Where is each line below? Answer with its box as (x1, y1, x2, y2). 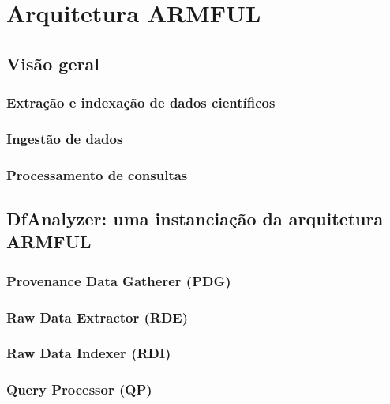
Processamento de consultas (6, 164, 188, 184)
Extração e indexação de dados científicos (6, 93, 276, 112)
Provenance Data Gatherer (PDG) (6, 270, 231, 290)
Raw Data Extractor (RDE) (6, 307, 189, 327)
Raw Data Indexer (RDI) (6, 343, 171, 363)
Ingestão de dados (6, 128, 123, 148)
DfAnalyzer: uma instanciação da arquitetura (6, 206, 384, 231)
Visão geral (6, 51, 99, 75)
